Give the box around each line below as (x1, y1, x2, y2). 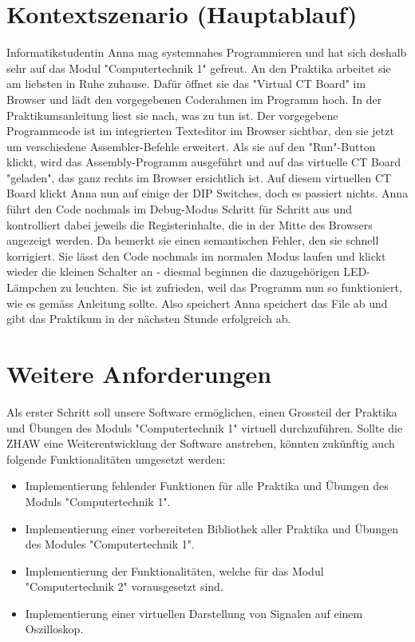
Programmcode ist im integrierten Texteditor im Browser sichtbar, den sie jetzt (6, 122, 394, 139)
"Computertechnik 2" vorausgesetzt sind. (25, 578, 223, 595)
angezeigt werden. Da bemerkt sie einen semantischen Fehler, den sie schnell (6, 232, 379, 249)
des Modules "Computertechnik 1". (25, 536, 195, 552)
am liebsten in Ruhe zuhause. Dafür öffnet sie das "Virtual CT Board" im (6, 75, 366, 92)
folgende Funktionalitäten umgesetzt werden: (6, 450, 226, 467)
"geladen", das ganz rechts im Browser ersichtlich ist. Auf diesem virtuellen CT (6, 169, 392, 185)
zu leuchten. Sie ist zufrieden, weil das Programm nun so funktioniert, (60, 279, 402, 296)
